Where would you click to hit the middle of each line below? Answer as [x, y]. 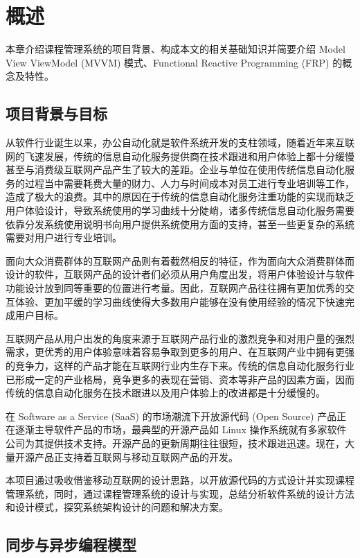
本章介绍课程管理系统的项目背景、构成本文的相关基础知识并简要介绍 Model [175, 49]
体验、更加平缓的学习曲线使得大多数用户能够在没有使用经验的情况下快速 [180, 301]
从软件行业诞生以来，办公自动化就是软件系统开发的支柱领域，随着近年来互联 [180, 142]
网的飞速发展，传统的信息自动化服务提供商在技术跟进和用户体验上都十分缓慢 [180, 156]
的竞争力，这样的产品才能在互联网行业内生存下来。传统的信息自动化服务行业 [180, 366]
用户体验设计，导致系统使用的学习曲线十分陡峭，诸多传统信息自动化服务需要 [180, 210]
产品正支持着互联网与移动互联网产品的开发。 [136, 456]
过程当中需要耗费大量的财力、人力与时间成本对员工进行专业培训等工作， [189, 183]
